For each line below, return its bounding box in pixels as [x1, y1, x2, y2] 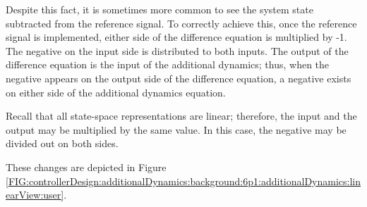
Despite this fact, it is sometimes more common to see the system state [6, 2, 313, 16]
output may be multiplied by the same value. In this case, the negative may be [6, 122, 347, 137]
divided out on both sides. [6, 136, 119, 151]
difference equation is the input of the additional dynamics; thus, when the [6, 57, 330, 72]
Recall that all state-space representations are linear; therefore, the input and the [6, 108, 357, 123]
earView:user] [6, 187, 64, 202]
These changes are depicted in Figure [6, 159, 167, 174]
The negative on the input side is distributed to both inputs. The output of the [6, 43, 349, 58]
